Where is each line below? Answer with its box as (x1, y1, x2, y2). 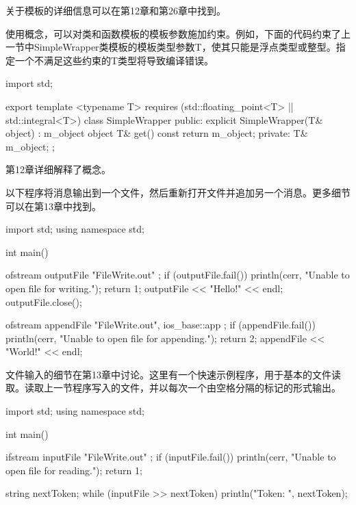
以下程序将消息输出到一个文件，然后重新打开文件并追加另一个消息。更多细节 (5, 185, 351, 199)
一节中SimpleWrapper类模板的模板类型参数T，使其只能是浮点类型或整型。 (5, 40, 336, 54)
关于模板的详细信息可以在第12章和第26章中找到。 (5, 3, 226, 17)
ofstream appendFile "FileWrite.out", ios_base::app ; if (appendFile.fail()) (5, 318, 316, 332)
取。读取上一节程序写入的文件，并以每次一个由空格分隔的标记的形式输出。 (5, 380, 341, 395)
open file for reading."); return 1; (5, 463, 142, 477)
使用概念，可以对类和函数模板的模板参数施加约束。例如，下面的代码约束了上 (5, 26, 351, 40)
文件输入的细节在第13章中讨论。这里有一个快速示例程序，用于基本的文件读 (5, 367, 341, 381)
